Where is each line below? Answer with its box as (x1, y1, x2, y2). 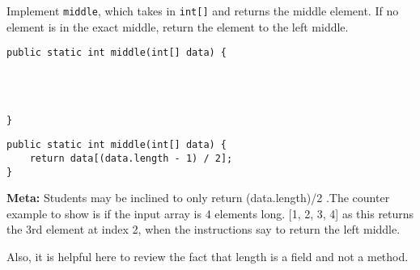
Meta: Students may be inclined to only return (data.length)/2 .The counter (6, 189, 390, 206)
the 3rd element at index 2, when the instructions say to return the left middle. (6, 221, 401, 238)
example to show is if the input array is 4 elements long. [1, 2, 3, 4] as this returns (6, 205, 414, 221)
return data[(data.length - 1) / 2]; (29, 152, 233, 164)
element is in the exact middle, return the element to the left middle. (6, 18, 349, 35)
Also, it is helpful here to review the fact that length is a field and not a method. (6, 247, 409, 264)
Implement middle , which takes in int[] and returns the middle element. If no (6, 2, 399, 19)
